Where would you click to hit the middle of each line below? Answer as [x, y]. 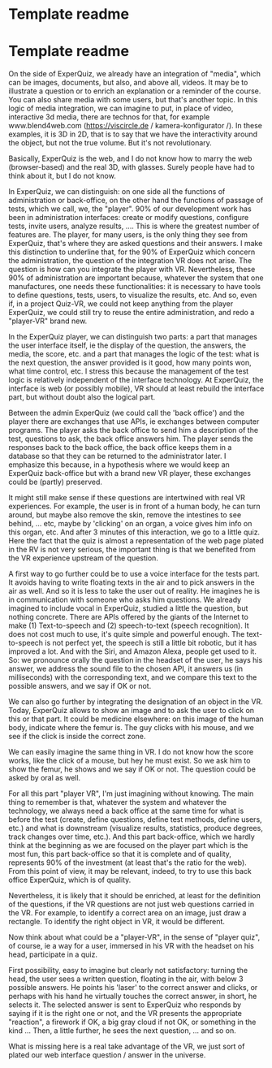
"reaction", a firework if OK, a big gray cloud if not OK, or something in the [132, 1022]
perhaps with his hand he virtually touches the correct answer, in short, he [133, 997]
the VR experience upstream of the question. [83, 558]
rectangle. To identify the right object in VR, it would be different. [117, 922]
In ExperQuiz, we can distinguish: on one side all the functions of [117, 192]
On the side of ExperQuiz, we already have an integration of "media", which [135, 74]
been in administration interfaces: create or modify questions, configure [129, 218]
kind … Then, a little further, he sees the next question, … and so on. [123, 1031]
